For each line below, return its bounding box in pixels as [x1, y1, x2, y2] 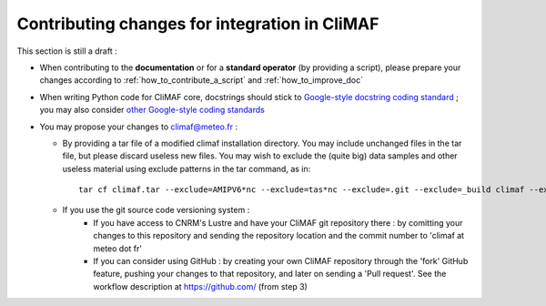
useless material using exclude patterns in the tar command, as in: [62, 163, 311, 174]
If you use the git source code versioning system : [62, 205, 250, 216]
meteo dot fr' [93, 242, 143, 254]
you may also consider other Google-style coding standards [39, 105, 266, 116]
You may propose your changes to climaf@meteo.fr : [39, 121, 238, 132]
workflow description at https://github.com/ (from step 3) [93, 280, 308, 291]
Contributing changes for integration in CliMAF [16, 14, 379, 34]
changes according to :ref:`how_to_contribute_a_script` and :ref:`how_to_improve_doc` [39, 75, 364, 86]
